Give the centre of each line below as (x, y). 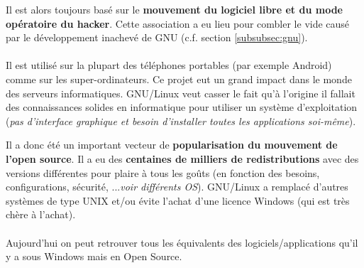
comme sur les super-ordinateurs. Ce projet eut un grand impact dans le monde (179, 79)
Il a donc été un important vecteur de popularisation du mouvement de (172, 145)
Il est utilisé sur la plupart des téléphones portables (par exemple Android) (169, 65)
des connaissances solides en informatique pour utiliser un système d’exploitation (182, 107)
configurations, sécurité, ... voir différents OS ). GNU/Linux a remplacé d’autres (177, 187)
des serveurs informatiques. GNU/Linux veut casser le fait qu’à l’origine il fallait (181, 93)
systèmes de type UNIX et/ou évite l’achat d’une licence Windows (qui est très (178, 200)
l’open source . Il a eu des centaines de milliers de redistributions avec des (182, 158)
